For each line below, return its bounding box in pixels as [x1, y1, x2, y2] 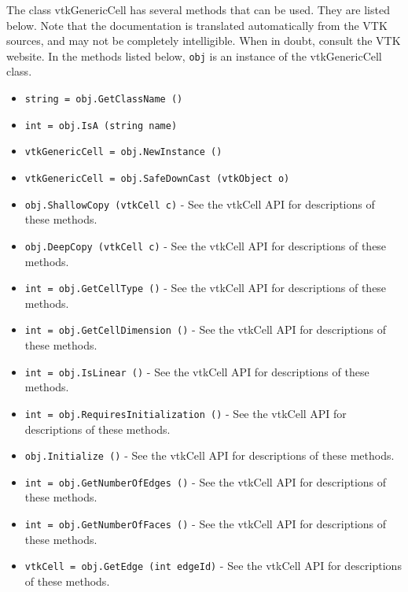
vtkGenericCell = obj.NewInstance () [24, 146, 222, 158]
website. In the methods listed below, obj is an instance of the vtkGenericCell [6, 47, 382, 64]
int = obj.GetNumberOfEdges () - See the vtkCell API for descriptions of [24, 473, 387, 490]
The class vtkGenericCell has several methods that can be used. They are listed [6, 2, 390, 17]
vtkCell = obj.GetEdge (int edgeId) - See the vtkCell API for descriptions [24, 557, 402, 574]
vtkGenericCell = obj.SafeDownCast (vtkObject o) [24, 173, 290, 184]
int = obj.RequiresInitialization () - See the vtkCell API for [24, 405, 347, 421]
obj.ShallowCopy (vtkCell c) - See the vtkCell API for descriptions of [24, 195, 375, 212]
